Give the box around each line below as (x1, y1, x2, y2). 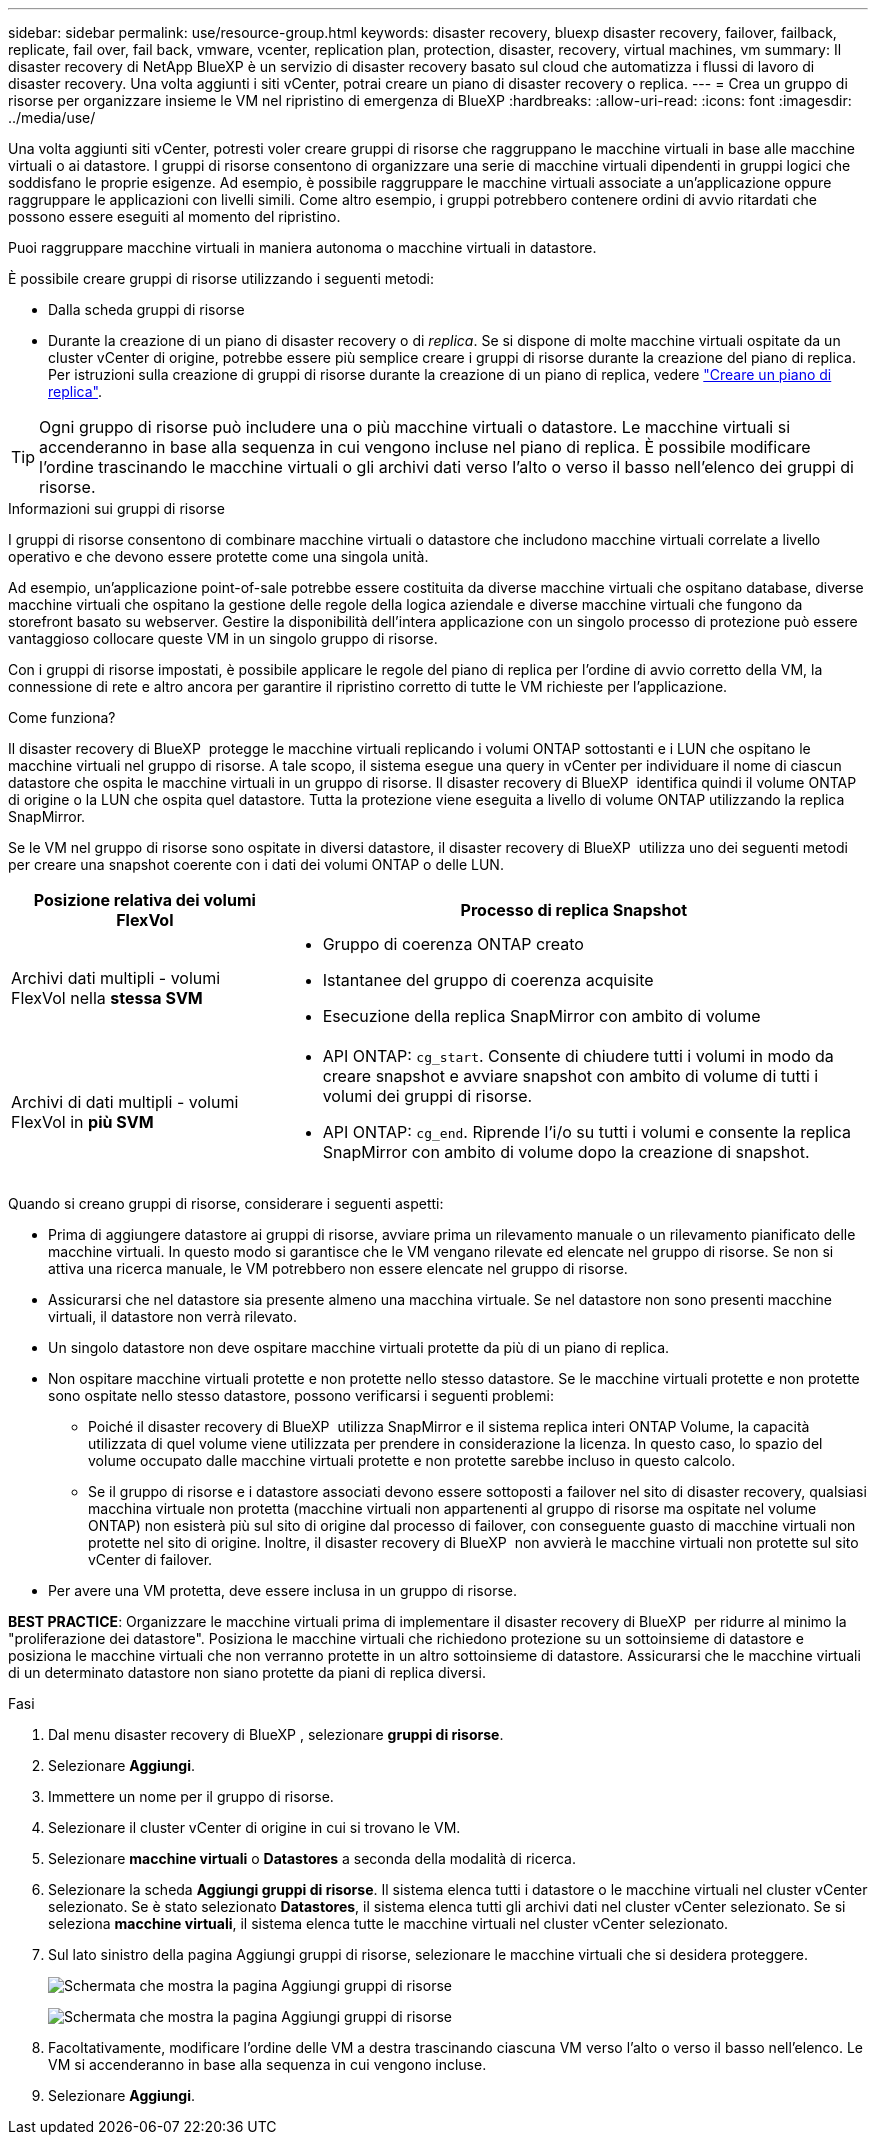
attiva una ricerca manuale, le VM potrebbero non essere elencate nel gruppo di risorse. (48, 1260, 628, 1277)
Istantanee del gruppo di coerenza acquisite (322, 970, 654, 990)
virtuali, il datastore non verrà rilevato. (48, 1308, 298, 1325)
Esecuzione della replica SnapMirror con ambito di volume (322, 1006, 761, 1026)
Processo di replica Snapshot (460, 900, 688, 920)
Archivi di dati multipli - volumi (11, 1092, 239, 1112)
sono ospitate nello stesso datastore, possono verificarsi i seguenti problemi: (48, 1387, 554, 1404)
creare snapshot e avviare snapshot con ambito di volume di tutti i (322, 1066, 819, 1086)
